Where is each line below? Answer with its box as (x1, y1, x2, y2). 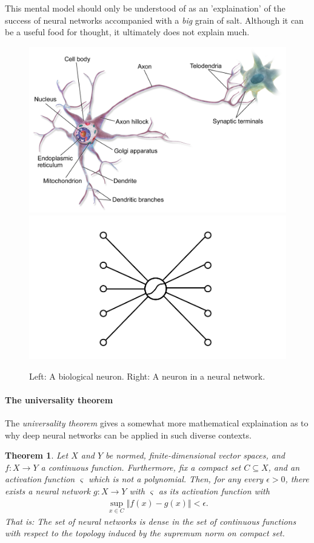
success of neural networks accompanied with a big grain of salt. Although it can (5, 13, 304, 26)
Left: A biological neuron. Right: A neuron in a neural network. (29, 369, 266, 382)
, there (285, 473, 309, 485)
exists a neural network (5, 485, 91, 497)
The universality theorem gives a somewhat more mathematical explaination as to (5, 417, 309, 429)
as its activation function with (158, 485, 270, 497)
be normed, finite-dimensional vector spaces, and (105, 449, 286, 462)
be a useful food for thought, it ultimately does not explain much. (5, 26, 250, 38)
